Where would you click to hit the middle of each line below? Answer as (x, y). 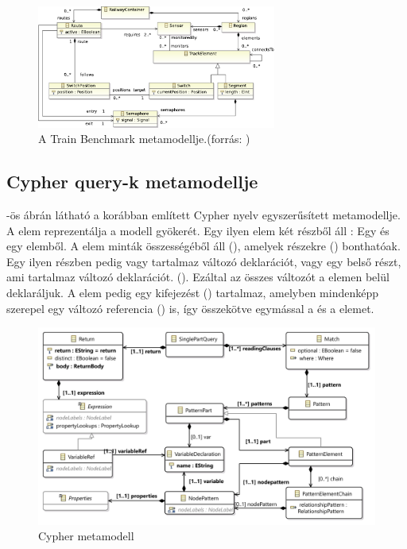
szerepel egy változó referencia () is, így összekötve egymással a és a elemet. (190, 308)
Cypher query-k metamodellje (132, 182)
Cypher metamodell (86, 536)
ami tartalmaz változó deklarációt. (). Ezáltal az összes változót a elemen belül (198, 277)
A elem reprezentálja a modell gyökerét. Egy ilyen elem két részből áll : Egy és (198, 230)
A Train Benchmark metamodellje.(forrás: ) (144, 139)
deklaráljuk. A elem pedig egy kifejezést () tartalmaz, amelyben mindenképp (192, 293)
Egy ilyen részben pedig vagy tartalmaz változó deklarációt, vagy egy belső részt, (204, 261)
